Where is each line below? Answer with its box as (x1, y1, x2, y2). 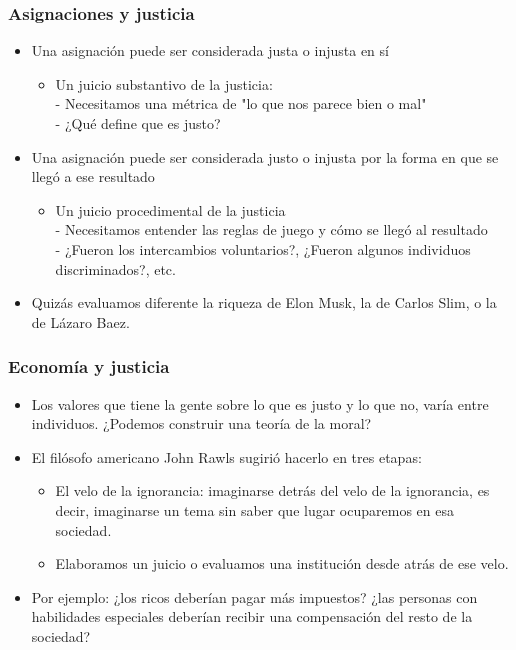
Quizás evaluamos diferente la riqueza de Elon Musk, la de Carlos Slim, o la (31, 292, 497, 313)
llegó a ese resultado (31, 166, 155, 187)
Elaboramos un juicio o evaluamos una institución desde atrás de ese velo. (55, 553, 509, 574)
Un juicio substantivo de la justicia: (55, 73, 273, 94)
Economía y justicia (8, 354, 170, 379)
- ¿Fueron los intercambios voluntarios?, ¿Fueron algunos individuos (55, 238, 471, 259)
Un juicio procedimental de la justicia (55, 199, 286, 220)
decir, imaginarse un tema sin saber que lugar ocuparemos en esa (55, 499, 454, 520)
